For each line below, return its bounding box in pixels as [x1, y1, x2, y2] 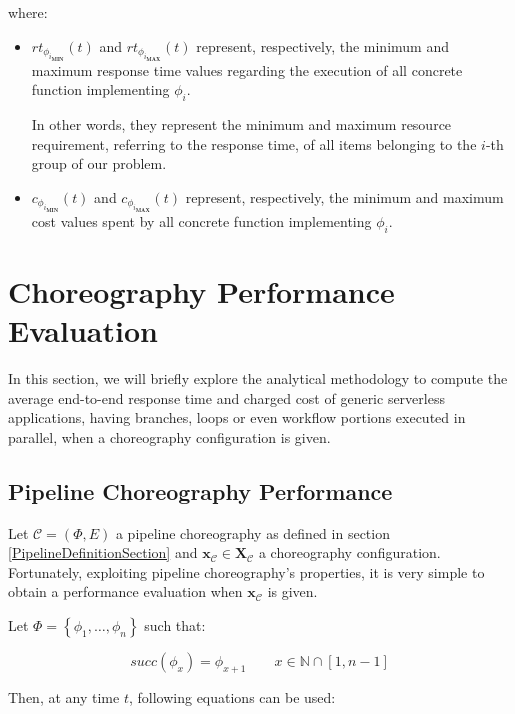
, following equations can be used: [128, 686, 336, 707]
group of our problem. [31, 153, 167, 174]
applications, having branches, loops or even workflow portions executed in [8, 407, 466, 428]
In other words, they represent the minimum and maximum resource [31, 114, 452, 135]
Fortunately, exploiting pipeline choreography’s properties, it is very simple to [8, 561, 485, 582]
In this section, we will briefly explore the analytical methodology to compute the [8, 368, 508, 389]
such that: [144, 615, 206, 636]
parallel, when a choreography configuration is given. [8, 426, 331, 447]
